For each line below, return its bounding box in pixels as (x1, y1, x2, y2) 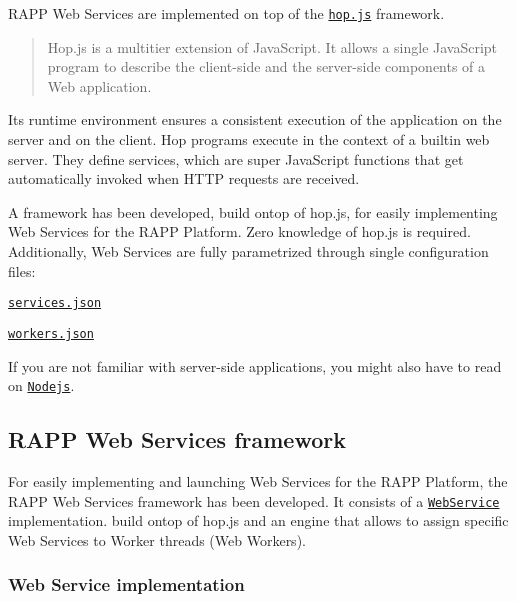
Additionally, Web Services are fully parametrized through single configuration (8, 241, 489, 261)
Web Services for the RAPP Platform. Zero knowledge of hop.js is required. (8, 221, 471, 242)
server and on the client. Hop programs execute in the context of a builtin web (8, 129, 490, 150)
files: (8, 260, 36, 281)
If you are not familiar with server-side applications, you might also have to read (8, 355, 502, 376)
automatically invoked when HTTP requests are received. (8, 168, 360, 189)
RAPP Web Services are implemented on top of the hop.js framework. (8, 3, 445, 23)
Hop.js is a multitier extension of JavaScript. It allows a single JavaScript (47, 36, 498, 57)
